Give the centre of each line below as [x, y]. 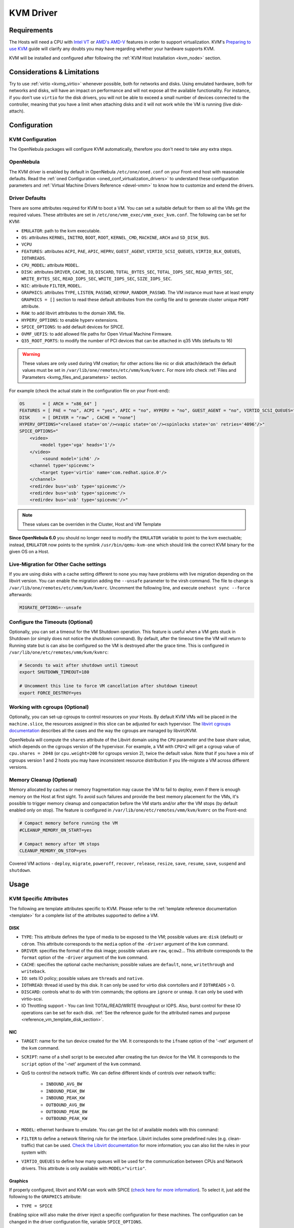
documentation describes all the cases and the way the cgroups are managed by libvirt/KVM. [103, 731]
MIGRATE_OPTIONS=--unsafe [50, 608]
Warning [31, 354]
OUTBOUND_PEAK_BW [67, 1112]
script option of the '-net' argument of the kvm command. [81, 1064]
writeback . [34, 971]
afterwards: [21, 595]
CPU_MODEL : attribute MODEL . [50, 265]
